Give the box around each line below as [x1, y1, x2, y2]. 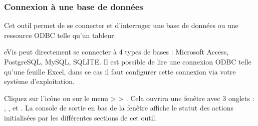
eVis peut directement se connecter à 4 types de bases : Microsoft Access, [4, 46, 229, 57]
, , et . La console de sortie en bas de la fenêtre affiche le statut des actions [4, 102, 233, 113]
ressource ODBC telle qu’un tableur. [4, 29, 116, 40]
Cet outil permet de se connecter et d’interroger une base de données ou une [4, 20, 238, 30]
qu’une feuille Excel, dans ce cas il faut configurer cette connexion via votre [4, 66, 236, 76]
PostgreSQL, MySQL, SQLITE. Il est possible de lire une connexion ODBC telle [4, 56, 251, 66]
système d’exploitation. [4, 76, 75, 86]
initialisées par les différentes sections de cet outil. [4, 112, 157, 122]
